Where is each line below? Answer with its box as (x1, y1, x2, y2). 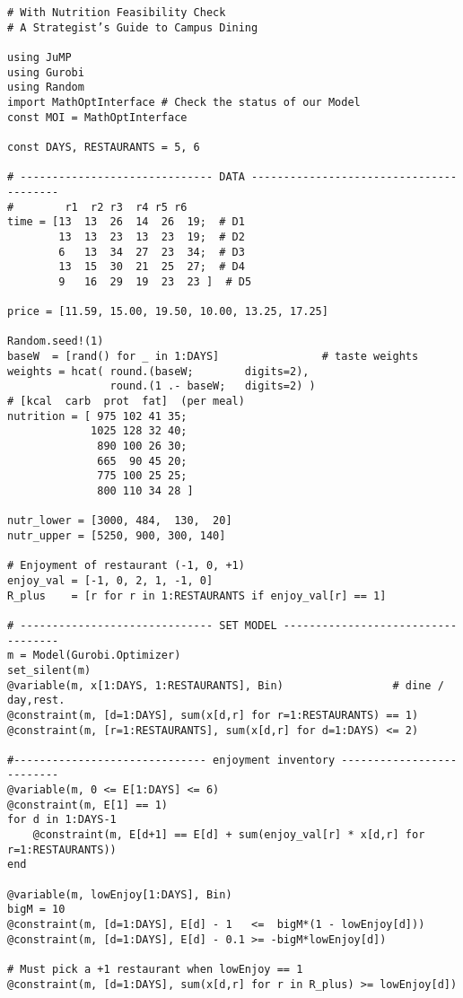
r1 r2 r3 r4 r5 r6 (65, 200, 188, 214)
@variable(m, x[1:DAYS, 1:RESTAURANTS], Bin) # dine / (7, 678, 444, 692)
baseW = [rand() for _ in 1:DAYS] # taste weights (7, 350, 419, 363)
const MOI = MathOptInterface (7, 110, 188, 124)
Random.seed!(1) (7, 335, 104, 348)
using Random (7, 81, 84, 94)
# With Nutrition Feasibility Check (7, 6, 226, 19)
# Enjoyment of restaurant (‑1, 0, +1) (7, 559, 245, 573)
